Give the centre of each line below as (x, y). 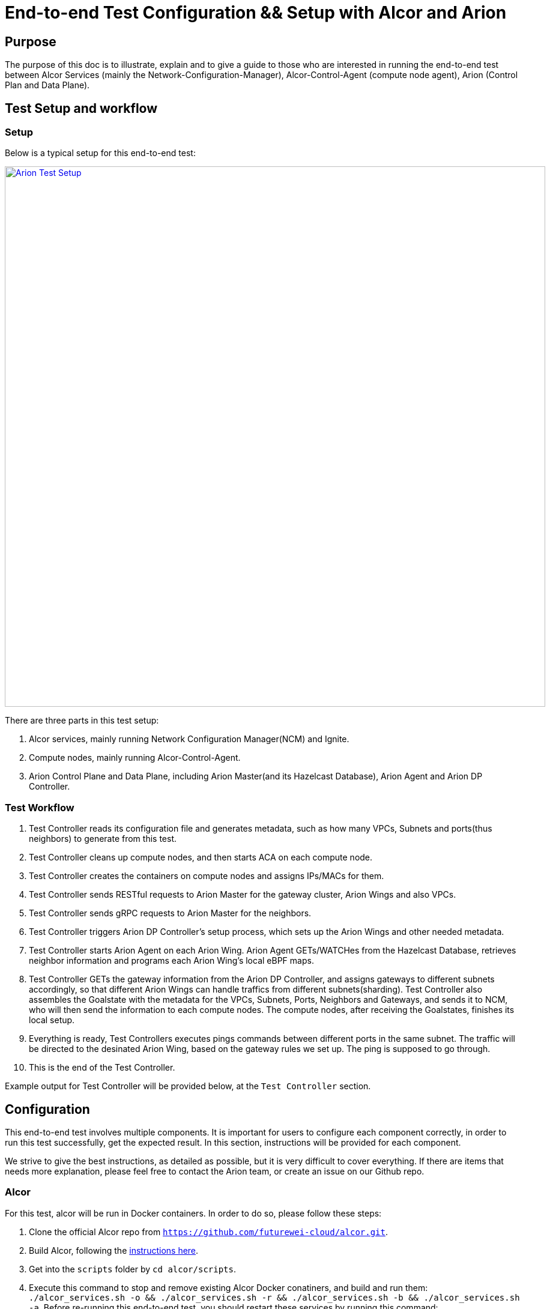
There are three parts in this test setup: (82, 721)
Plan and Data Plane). (47, 85)
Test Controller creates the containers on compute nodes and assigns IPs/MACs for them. (207, 876)
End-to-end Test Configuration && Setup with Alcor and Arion (256, 13)
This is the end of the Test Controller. (102, 1068)
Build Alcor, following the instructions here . (114, 1250)
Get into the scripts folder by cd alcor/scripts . (132, 1269)
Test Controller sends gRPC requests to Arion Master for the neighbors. (170, 913)
